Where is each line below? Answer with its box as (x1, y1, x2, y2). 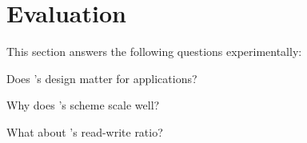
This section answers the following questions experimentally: (6, 43, 302, 60)
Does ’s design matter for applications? (6, 70, 197, 86)
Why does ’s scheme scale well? (6, 97, 160, 113)
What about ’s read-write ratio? (6, 123, 163, 140)
